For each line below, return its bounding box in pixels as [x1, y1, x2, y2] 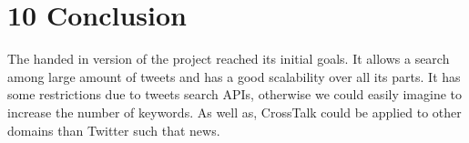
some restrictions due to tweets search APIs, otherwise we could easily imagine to [7, 85, 463, 104]
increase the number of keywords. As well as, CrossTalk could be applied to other [7, 102, 462, 121]
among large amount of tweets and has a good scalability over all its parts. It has [7, 66, 461, 86]
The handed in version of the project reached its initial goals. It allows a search [7, 49, 450, 68]
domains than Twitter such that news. [7, 120, 220, 139]
